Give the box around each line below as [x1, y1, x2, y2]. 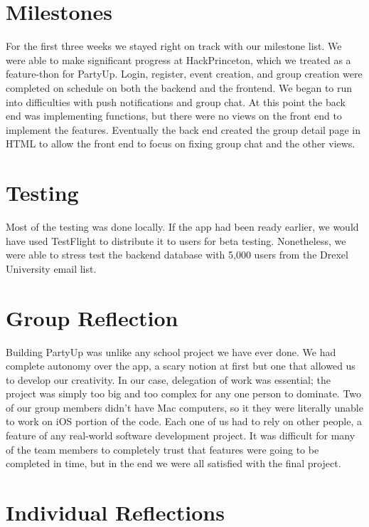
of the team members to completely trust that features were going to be [6, 442, 319, 456]
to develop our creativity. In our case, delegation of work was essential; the [6, 372, 331, 387]
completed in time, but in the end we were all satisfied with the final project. [6, 456, 341, 471]
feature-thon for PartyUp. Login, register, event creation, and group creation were [6, 66, 363, 81]
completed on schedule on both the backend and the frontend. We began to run [6, 80, 353, 95]
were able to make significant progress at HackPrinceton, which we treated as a [6, 52, 351, 67]
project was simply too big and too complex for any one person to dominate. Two [6, 386, 362, 401]
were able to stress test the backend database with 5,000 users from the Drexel [6, 247, 348, 262]
